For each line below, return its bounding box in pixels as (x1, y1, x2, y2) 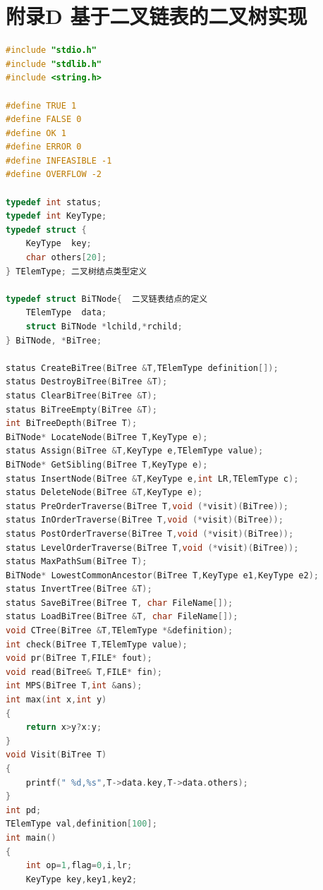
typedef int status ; (6, 197, 102, 207)
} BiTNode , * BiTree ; (6, 335, 102, 346)
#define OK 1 (6, 128, 66, 138)
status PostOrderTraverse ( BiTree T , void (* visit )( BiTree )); (6, 528, 294, 539)
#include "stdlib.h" (6, 59, 102, 69)
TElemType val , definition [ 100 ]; (6, 819, 157, 829)
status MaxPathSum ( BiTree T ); (6, 556, 147, 567)
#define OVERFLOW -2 (6, 169, 102, 180)
